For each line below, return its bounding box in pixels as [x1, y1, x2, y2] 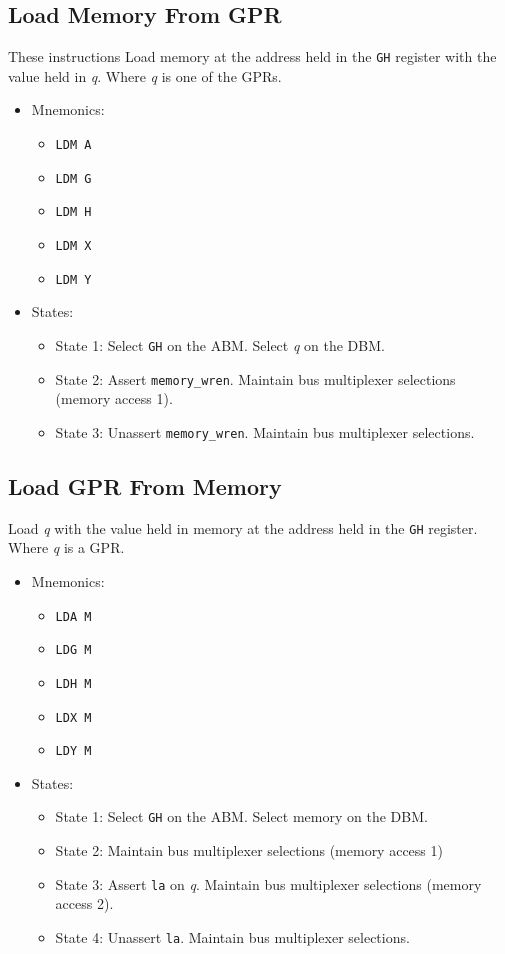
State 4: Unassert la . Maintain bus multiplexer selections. [55, 926, 410, 947]
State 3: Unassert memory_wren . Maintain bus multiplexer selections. [55, 421, 475, 442]
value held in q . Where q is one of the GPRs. [8, 65, 282, 86]
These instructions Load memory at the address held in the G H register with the [8, 46, 497, 67]
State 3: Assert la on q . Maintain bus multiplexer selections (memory [55, 873, 482, 894]
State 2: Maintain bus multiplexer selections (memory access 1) [55, 840, 443, 861]
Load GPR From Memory [8, 470, 282, 501]
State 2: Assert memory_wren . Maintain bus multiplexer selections [55, 368, 456, 389]
